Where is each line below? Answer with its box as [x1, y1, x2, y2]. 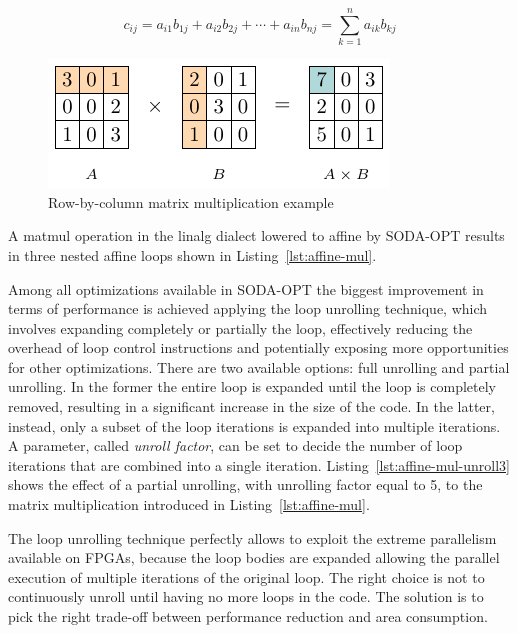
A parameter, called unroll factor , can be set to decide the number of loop [8, 435, 463, 456]
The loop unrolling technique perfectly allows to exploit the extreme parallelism [8, 527, 497, 548]
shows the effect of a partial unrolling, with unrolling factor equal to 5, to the [8, 474, 483, 495]
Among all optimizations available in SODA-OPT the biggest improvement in [8, 278, 484, 299]
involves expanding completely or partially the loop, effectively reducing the [8, 317, 473, 338]
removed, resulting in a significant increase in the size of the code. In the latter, [8, 396, 495, 417]
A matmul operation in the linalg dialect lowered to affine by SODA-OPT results [8, 225, 505, 246]
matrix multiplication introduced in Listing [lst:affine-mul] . [8, 494, 370, 515]
